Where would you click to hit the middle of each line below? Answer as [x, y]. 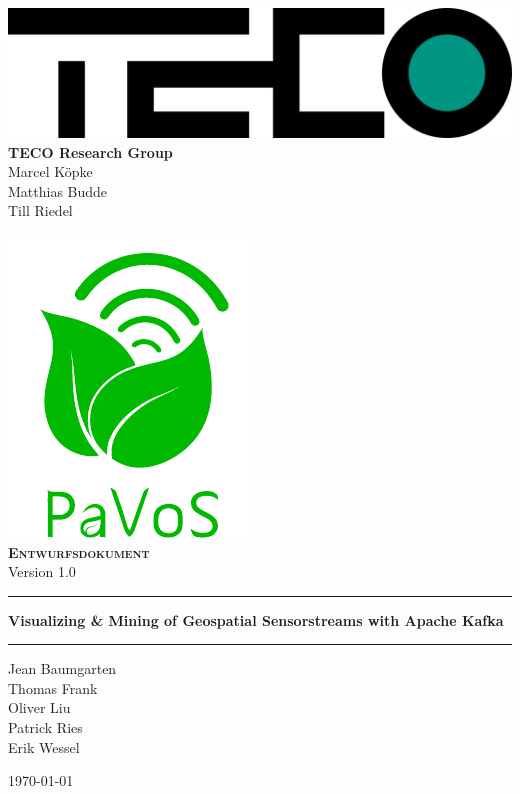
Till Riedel [40, 210]
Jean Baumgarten [62, 668]
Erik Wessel [44, 746]
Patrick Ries [45, 727]
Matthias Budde [58, 190]
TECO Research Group [90, 151]
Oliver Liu [39, 707]
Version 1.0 [42, 571]
